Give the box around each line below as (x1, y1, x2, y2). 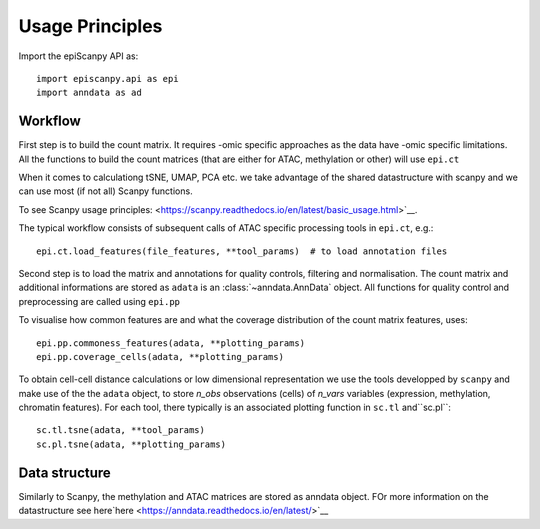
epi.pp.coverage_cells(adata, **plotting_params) (36, 351, 285, 362)
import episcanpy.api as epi (36, 73, 179, 84)
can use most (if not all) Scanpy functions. (18, 185, 194, 197)
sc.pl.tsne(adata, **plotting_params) (36, 438, 227, 450)
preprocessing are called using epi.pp (18, 295, 180, 307)
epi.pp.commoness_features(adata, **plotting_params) (36, 337, 305, 349)
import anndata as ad (36, 87, 142, 99)
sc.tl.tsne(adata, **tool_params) (36, 425, 205, 436)
